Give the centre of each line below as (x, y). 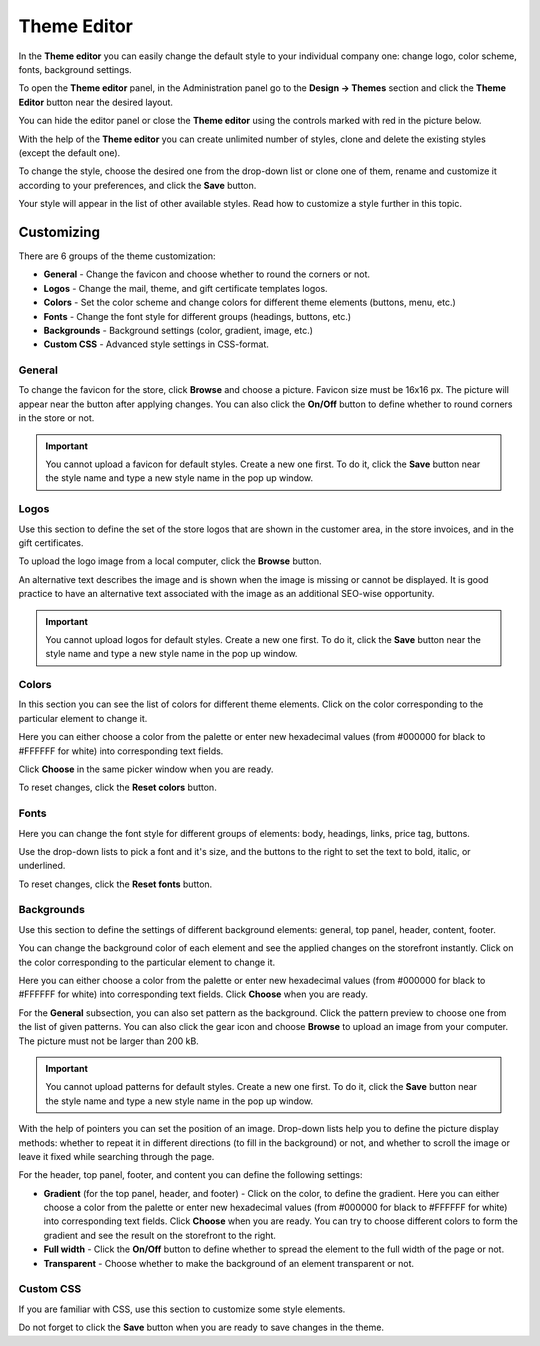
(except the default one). (69, 152)
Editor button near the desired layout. (96, 102)
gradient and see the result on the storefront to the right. (160, 1235)
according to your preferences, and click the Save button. (137, 185)
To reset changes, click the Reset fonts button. (115, 884)
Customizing (59, 231)
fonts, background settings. (75, 69)
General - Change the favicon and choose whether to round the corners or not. (206, 274)
